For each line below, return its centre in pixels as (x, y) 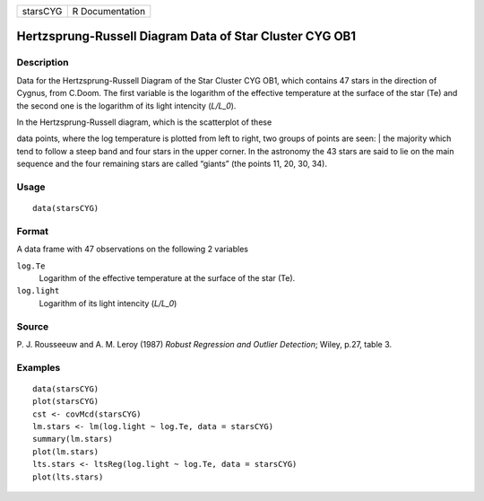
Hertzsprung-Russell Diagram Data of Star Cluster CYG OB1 (186, 36)
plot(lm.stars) (66, 452)
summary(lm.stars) (73, 439)
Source (33, 326)
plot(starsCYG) (66, 401)
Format (33, 231)
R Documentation (109, 11)
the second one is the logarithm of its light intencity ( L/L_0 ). (126, 105)
